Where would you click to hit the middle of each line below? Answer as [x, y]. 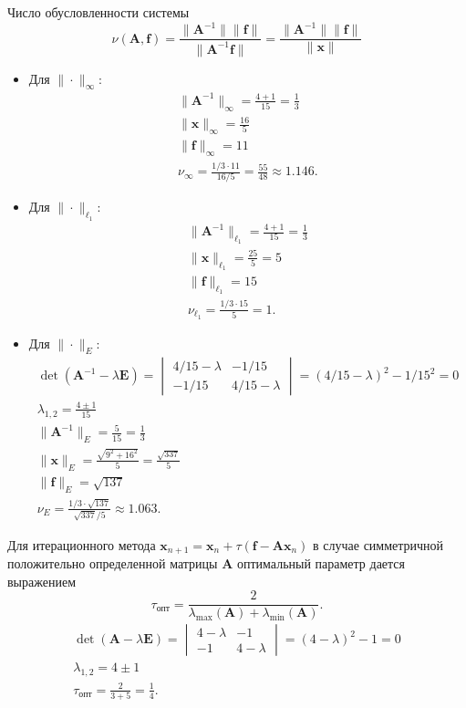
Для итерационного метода [82, 544]
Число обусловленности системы [98, 12]
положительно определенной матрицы [113, 563]
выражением [41, 581]
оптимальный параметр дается [321, 563]
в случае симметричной [378, 544]
